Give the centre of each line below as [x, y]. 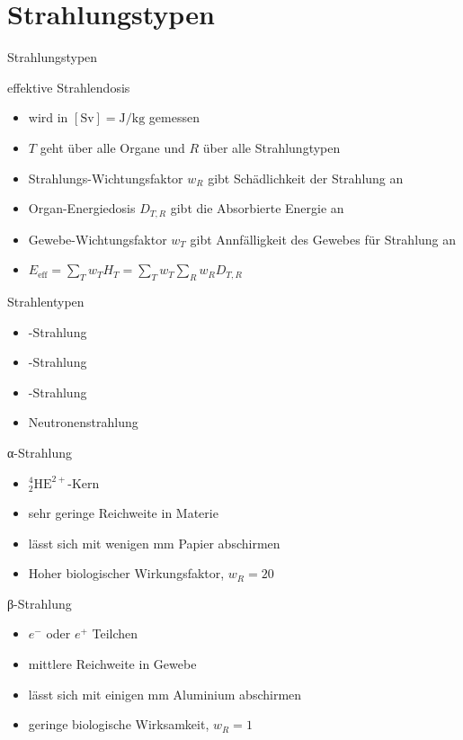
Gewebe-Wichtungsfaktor [98, 239]
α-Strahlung [40, 452]
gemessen [174, 117]
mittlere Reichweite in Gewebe [112, 664]
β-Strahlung [40, 603]
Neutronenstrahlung [83, 422]
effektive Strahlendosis [69, 87]
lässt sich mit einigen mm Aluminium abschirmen [165, 694]
